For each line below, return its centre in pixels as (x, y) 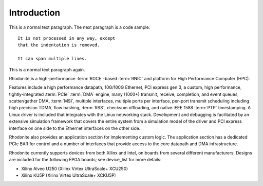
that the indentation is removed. (59, 45)
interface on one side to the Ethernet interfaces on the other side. (75, 128)
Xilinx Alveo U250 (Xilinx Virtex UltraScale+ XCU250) (75, 169)
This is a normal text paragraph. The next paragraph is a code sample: (80, 27)
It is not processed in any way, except (66, 38)
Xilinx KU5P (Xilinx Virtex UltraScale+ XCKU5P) (69, 175)
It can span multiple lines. (52, 59)
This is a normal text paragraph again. (47, 69)
